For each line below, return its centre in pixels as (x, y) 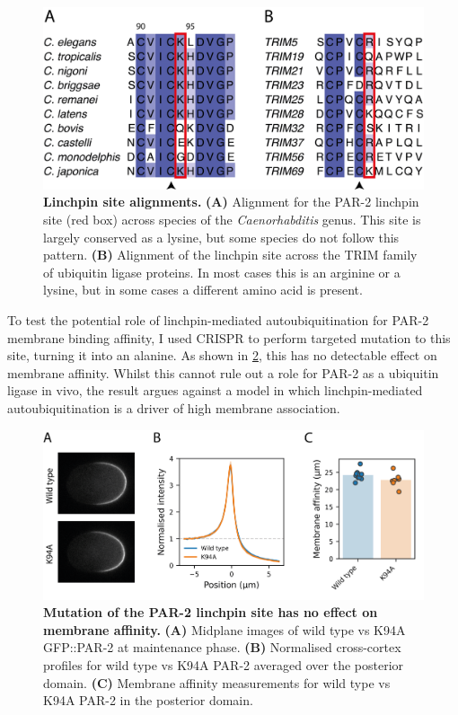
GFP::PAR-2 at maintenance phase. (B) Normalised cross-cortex (222, 647)
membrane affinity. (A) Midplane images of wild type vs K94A (225, 629)
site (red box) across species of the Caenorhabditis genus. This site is (232, 220)
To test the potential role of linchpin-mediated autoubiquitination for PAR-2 (218, 320)
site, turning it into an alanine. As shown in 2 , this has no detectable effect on (222, 355)
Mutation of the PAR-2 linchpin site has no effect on (211, 612)
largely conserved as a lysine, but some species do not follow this (221, 237)
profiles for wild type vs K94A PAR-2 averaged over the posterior (224, 664)
